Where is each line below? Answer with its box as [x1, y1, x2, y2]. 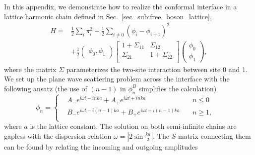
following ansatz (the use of [4, 83, 87, 93]
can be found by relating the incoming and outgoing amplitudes [4, 141, 198, 152]
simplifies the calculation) [138, 83, 217, 93]
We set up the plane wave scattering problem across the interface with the [4, 74, 230, 84]
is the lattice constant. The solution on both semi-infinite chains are [30, 121, 237, 131]
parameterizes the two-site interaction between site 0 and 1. [66, 64, 248, 74]
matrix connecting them [178, 130, 251, 141]
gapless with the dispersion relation [4, 130, 112, 141]
